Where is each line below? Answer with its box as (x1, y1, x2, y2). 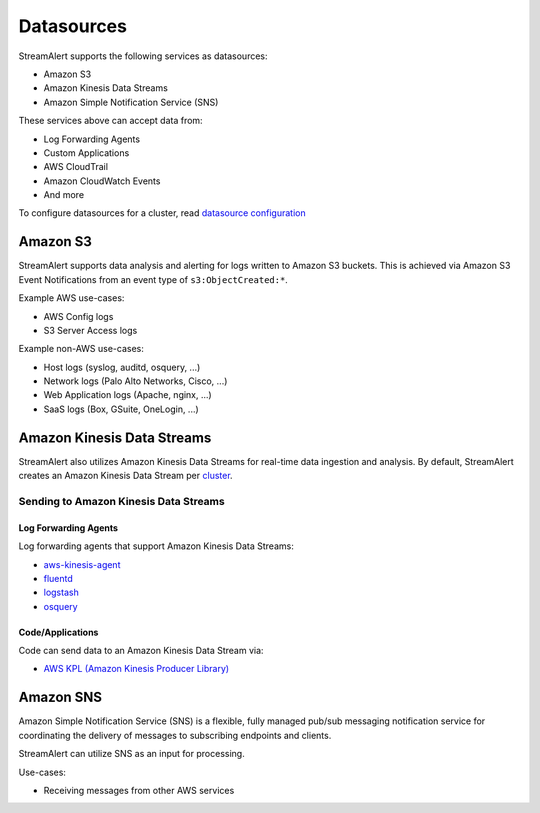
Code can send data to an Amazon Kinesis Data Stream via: (18, 645, 264, 657)
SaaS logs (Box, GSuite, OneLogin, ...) (43, 403, 199, 415)
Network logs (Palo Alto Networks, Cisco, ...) (43, 375, 228, 387)
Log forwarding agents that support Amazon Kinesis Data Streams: (18, 540, 294, 552)
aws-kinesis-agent (43, 558, 121, 570)
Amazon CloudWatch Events (43, 175, 161, 187)
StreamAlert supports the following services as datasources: (18, 50, 269, 62)
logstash (43, 586, 79, 599)
